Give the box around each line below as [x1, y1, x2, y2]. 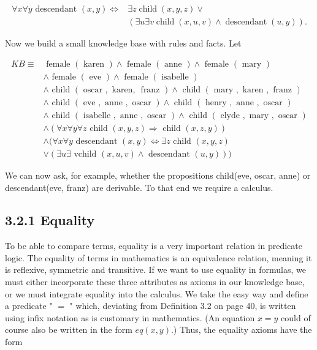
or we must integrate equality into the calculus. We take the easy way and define [5, 287, 308, 300]
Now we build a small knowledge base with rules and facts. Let [5, 37, 242, 50]
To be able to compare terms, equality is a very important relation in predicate [5, 239, 302, 252]
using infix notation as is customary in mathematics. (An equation [5, 311, 255, 324]
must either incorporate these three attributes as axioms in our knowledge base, [5, 275, 305, 288]
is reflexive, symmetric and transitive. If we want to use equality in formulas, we [5, 263, 306, 276]
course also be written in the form [5, 323, 132, 336]
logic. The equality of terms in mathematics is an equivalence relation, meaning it [5, 251, 312, 264]
